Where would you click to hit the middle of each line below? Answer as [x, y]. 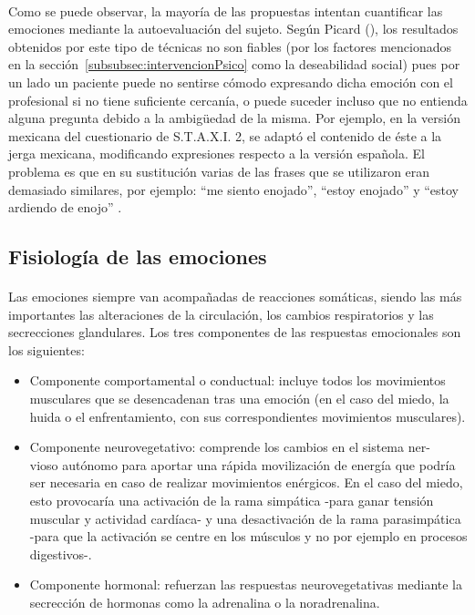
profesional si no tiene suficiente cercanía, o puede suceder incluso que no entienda [238, 100]
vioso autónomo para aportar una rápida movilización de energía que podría [243, 464]
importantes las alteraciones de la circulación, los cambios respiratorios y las [221, 314]
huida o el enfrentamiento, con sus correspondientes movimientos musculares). [248, 416]
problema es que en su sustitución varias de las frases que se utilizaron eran [219, 171]
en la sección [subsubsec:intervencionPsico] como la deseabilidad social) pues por [234, 64]
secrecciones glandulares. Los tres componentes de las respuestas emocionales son [235, 332]
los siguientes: [46, 349]
